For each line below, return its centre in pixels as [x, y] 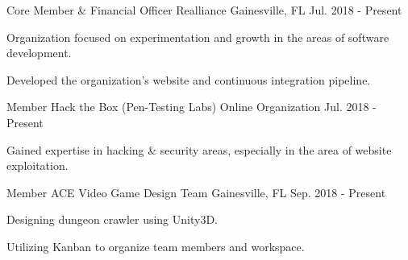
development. [39, 53]
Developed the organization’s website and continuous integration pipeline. [189, 79]
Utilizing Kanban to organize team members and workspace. [156, 246]
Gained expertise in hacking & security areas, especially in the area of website [199, 149]
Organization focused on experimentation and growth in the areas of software [198, 37]
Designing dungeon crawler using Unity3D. [112, 219]
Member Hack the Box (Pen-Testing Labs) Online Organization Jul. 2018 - [192, 107]
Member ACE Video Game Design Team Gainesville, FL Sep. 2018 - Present [196, 192]
